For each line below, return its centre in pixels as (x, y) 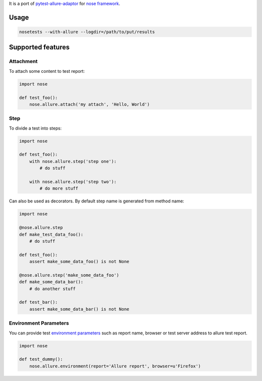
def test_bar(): (39, 302)
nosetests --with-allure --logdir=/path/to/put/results (87, 32)
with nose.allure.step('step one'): (73, 161)
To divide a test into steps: (35, 128)
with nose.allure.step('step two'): (73, 182)
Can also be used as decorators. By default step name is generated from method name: (97, 201)
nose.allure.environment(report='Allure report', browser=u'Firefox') (115, 366)
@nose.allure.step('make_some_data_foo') (69, 275)
